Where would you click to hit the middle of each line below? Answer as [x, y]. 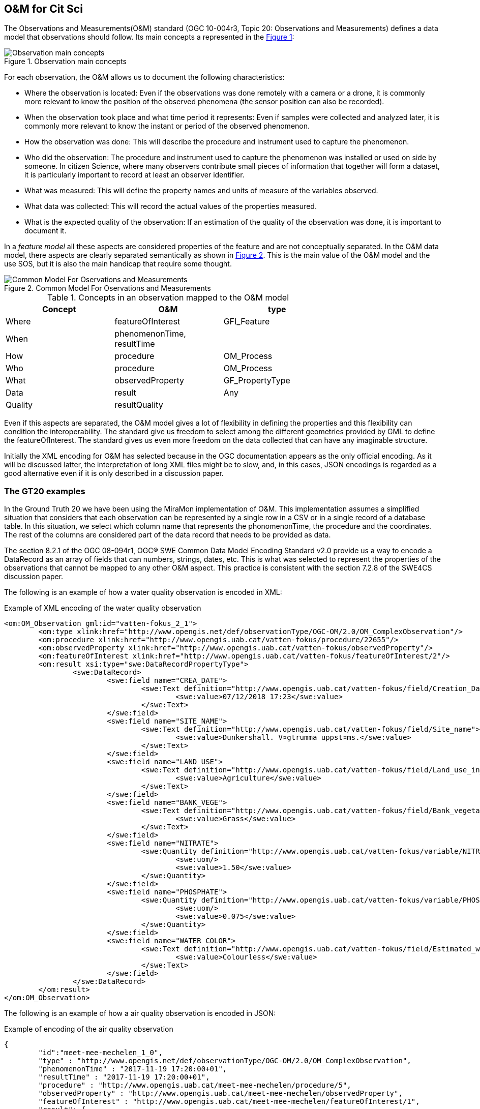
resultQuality [139, 405]
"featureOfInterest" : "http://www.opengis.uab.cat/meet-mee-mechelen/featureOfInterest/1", [229, 1102]
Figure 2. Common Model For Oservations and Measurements [108, 288]
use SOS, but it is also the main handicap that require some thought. [118, 264]
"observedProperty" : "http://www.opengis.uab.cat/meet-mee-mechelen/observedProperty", [220, 1093]
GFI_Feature [247, 322]
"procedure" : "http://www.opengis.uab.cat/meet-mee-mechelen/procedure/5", [195, 1085]
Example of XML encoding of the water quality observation [103, 608]
